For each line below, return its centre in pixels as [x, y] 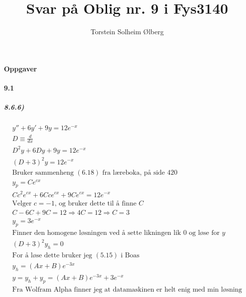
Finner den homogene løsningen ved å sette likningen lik [97, 233]
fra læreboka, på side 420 [140, 172]
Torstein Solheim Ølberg [127, 32]
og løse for [204, 233]
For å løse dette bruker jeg [52, 255]
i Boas [130, 255]
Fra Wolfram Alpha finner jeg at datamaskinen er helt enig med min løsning [127, 289]
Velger [22, 203]
